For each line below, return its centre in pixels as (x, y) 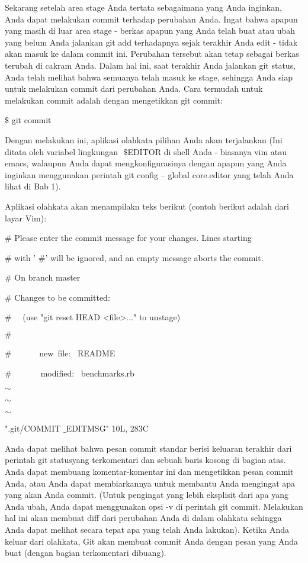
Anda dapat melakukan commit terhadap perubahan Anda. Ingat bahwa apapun (151, 19)
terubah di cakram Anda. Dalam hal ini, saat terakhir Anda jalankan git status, (150, 65)
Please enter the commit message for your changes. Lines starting (133, 238)
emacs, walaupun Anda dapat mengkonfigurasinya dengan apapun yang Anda (146, 163)
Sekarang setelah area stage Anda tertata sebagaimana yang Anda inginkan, (143, 7)
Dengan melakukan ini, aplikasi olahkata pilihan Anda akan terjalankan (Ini (144, 139)
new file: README (77, 353)
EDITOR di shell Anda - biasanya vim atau (207, 151)
